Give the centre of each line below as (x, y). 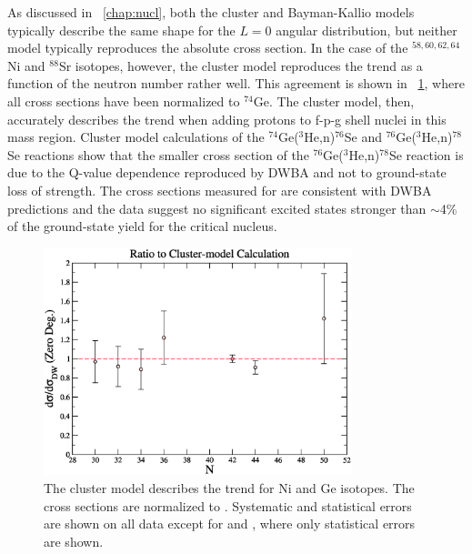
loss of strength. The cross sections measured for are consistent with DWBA (220, 190)
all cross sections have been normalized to (124, 101)
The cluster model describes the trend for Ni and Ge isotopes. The (229, 488)
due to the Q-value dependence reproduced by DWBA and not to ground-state (227, 172)
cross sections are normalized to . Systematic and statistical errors (228, 505)
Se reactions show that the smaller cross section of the (158, 154)
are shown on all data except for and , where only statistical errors (230, 524)
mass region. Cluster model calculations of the (136, 137)
